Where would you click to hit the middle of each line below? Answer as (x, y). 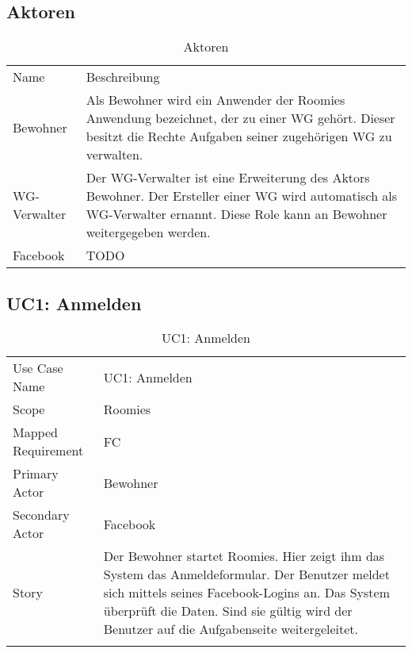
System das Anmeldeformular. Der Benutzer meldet (246, 574)
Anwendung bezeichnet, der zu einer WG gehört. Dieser (240, 118)
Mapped (35, 432)
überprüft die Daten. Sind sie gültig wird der (228, 611)
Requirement (48, 451)
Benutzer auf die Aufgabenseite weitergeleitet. (231, 629)
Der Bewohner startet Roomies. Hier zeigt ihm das (244, 556)
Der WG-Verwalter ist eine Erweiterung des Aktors (228, 178)
